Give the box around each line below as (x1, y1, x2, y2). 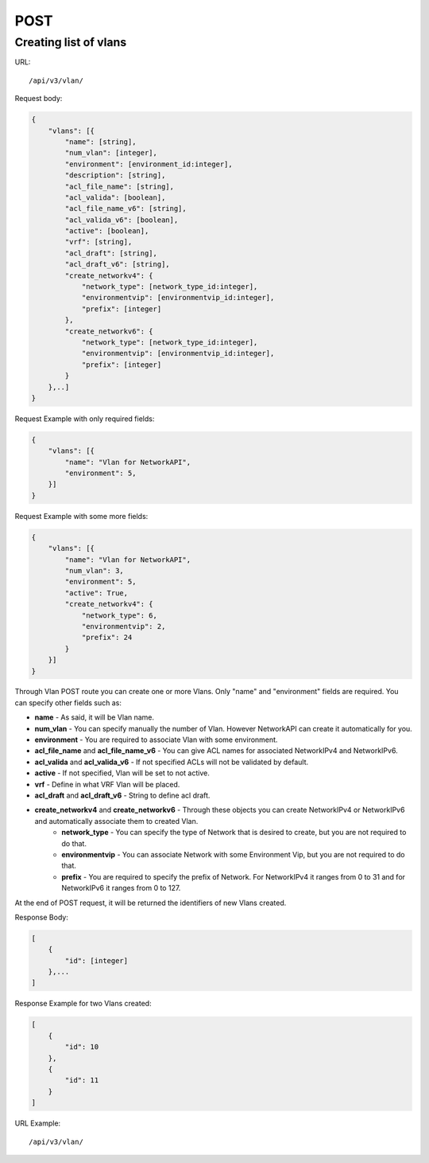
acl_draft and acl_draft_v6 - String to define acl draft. (34, 790, 211, 800)
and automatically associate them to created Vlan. (34, 816, 199, 825)
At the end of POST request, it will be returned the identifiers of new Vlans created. (14, 898, 287, 907)
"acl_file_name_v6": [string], (64, 204, 187, 213)
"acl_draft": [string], (64, 248, 158, 258)
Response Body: (14, 912, 69, 922)
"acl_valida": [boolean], (64, 193, 166, 202)
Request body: (14, 94, 63, 103)
